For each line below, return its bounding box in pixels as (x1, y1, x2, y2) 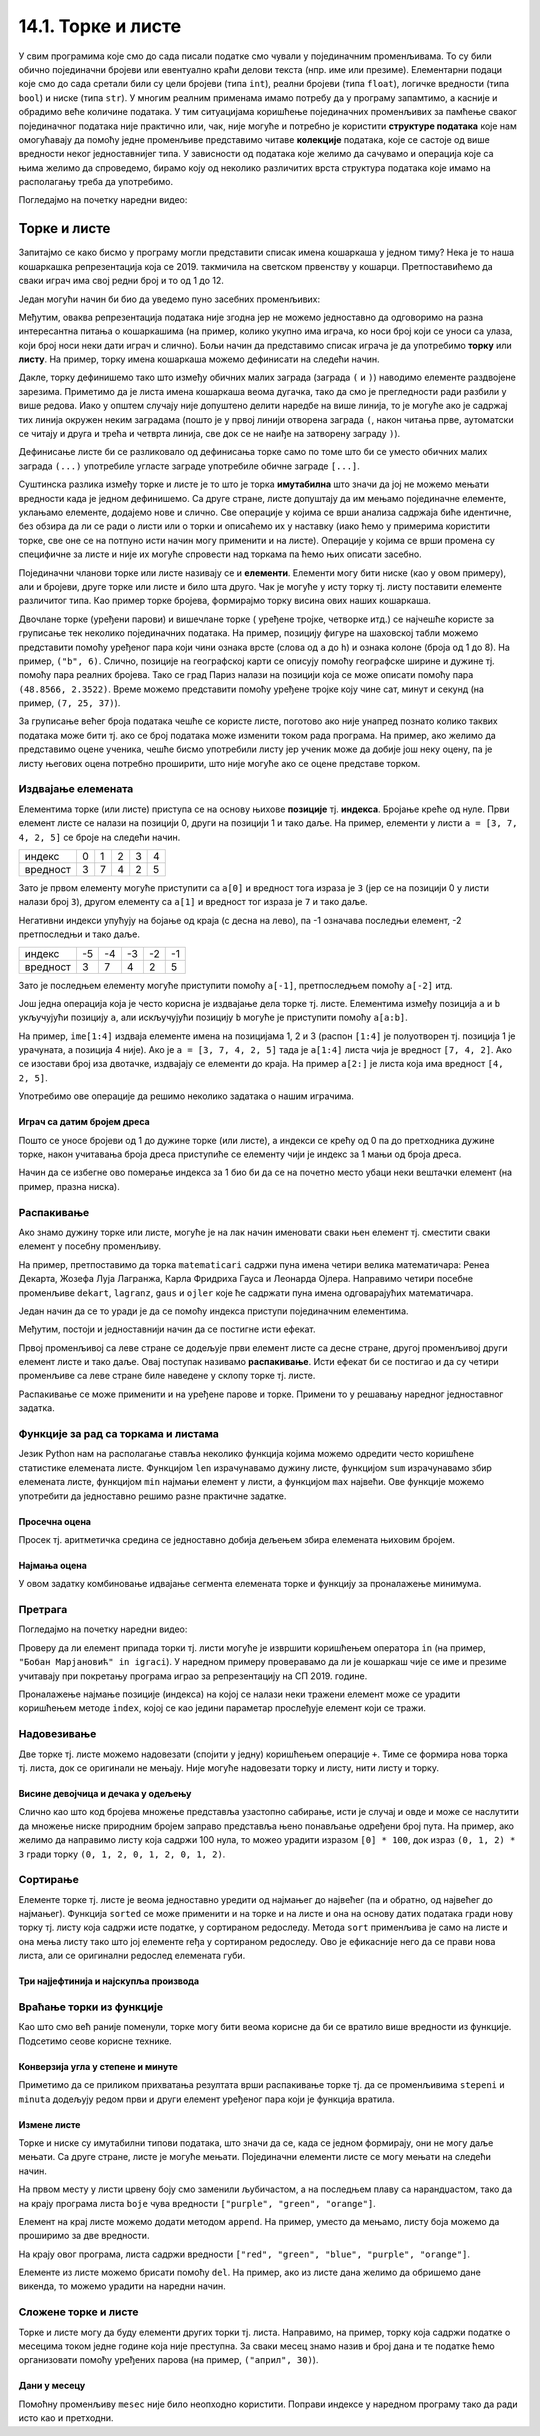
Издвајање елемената (18, 782, 134, 796)
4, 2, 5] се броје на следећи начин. (18, 831, 181, 843)
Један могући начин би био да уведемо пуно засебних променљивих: (18, 293, 321, 305)
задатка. (18, 1402, 55, 1414)
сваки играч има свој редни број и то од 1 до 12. (18, 275, 225, 287)
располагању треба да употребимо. (18, 176, 174, 188)
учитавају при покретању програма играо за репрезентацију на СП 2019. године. (18, 1670, 368, 1682)
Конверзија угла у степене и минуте (18, 2060, 179, 2072)
